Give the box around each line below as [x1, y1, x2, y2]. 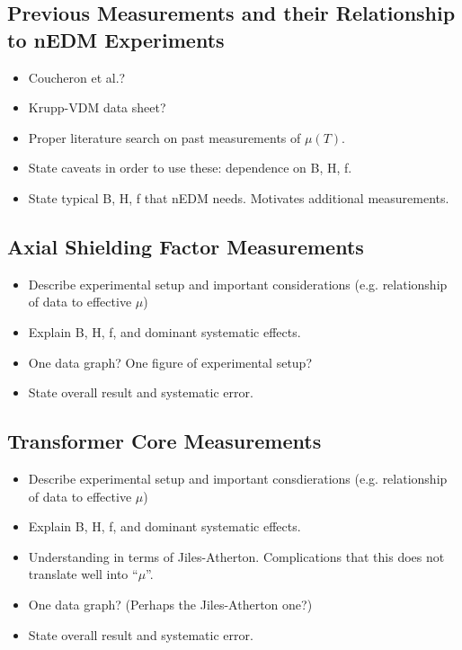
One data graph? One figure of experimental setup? [28, 352, 313, 371]
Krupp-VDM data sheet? [28, 98, 166, 117]
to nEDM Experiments [7, 25, 225, 53]
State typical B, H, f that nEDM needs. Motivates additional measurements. [28, 188, 449, 207]
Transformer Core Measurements [7, 427, 322, 455]
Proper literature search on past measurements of [28, 128, 301, 147]
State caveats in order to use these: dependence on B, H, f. [28, 158, 352, 177]
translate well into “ [28, 565, 138, 583]
